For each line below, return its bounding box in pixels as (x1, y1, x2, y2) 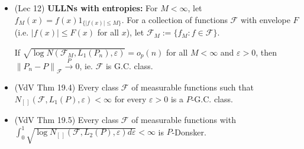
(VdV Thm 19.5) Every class (14, 114, 119, 126)
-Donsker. (172, 125, 206, 138)
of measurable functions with (131, 114, 236, 126)
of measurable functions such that (131, 81, 254, 93)
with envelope (240, 13, 290, 25)
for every (114, 92, 147, 105)
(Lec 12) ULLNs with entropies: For (14, 2, 158, 14)
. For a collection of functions (121, 13, 228, 25)
